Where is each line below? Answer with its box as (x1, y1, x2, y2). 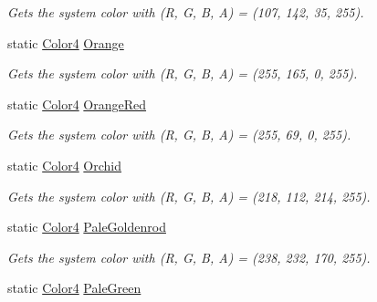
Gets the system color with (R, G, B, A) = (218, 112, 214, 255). (7, 186, 371, 205)
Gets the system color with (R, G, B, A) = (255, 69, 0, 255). (7, 125, 351, 144)
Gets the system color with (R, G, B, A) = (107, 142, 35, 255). (7, 3, 364, 21)
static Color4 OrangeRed (7, 94, 147, 113)
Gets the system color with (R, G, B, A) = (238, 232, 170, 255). (7, 247, 371, 266)
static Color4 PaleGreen (7, 278, 141, 297)
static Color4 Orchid (7, 155, 122, 174)
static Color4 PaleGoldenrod (7, 217, 166, 236)
